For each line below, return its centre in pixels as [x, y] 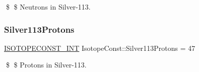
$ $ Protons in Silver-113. [46, 65]
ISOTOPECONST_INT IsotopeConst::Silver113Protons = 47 [100, 48]
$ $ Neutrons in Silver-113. [48, 7]
